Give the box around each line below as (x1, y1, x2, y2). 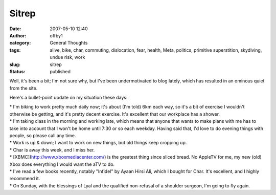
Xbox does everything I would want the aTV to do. (9, 161, 115, 167)
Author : (9, 32, 27, 38)
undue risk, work (50, 54, 85, 60)
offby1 (50, 32, 63, 38)
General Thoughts (50, 40, 88, 46)
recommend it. (9, 176, 40, 182)
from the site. (9, 85, 38, 91)
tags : (9, 47, 21, 53)
